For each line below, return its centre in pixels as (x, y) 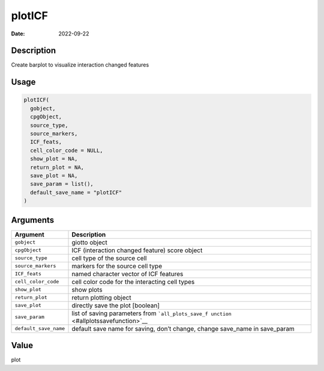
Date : (18, 34)
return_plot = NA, (57, 167)
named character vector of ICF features (127, 274)
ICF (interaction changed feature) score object (137, 250)
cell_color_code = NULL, (67, 150)
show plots (87, 289)
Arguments (33, 220)
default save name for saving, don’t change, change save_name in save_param (183, 328)
